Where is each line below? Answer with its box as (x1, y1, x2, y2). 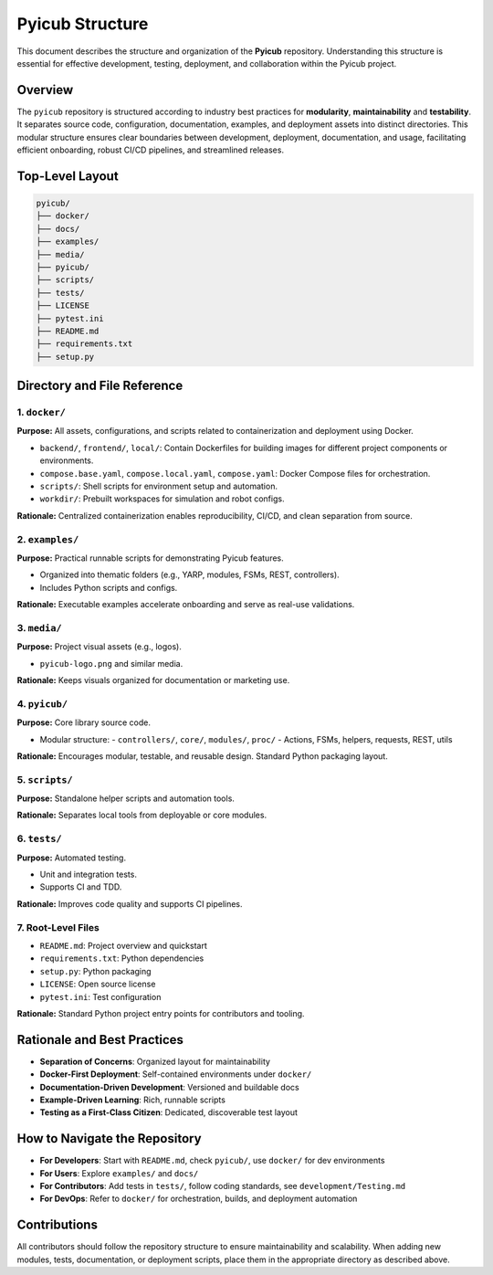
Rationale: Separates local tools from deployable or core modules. (16, 809, 267, 821)
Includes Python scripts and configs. (39, 582, 178, 593)
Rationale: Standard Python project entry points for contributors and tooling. (16, 1007, 305, 1018)
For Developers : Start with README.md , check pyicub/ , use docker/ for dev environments (39, 1155, 385, 1166)
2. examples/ (16, 532, 79, 545)
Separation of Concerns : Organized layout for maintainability (39, 1056, 271, 1067)
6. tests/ (16, 832, 63, 845)
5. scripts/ (16, 773, 73, 785)
